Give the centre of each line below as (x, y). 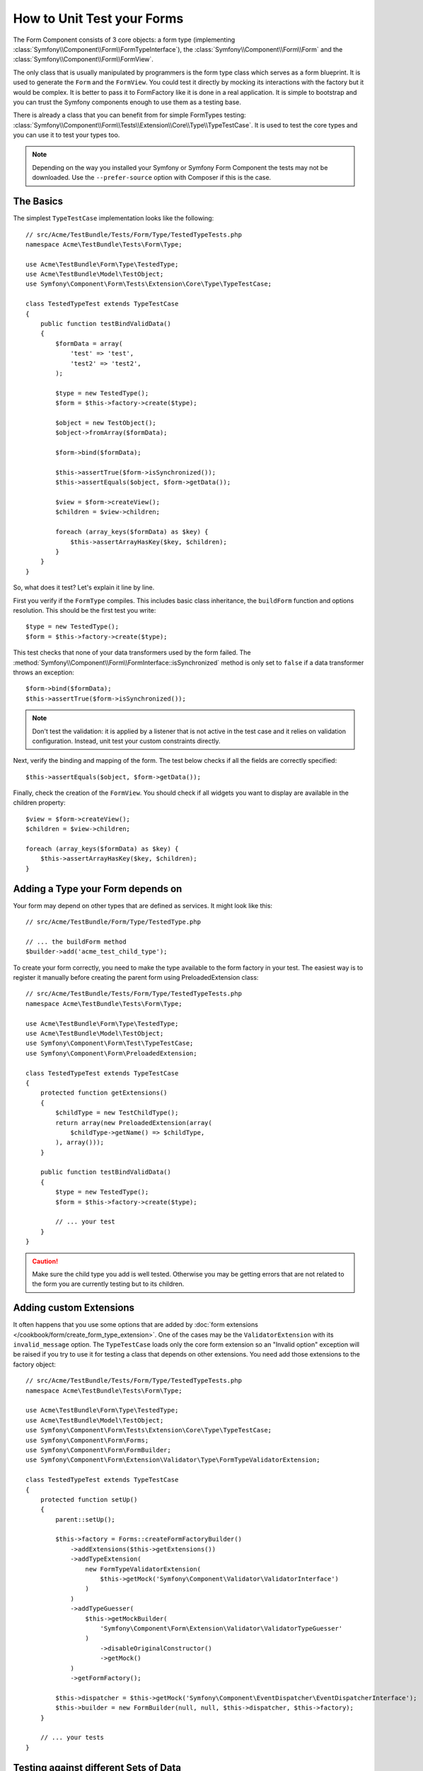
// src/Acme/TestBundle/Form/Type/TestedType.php (114, 922)
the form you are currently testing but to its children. (108, 1284)
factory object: (35, 1364)
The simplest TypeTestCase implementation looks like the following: (114, 218)
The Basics (38, 202)
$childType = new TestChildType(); (117, 1113)
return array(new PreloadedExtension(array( (134, 1122)
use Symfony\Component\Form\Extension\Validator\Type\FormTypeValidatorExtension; (173, 1460)
